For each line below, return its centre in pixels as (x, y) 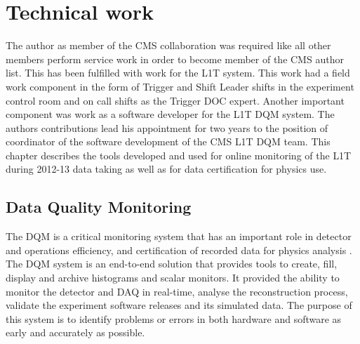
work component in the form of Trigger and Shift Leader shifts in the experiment (180, 86)
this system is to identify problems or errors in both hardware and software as (174, 318)
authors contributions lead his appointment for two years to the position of (167, 127)
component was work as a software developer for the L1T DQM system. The (170, 114)
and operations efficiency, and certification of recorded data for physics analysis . (179, 250)
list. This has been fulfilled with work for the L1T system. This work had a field (178, 73)
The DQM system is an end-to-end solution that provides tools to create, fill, (172, 264)
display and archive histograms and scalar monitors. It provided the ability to (173, 278)
